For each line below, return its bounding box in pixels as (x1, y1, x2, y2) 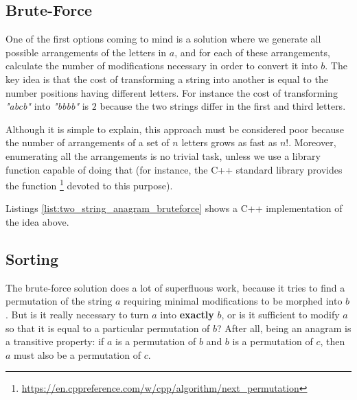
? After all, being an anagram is (217, 320, 352, 335)
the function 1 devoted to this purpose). (5, 176, 173, 192)
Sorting (5, 248, 59, 269)
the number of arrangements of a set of (5, 135, 170, 150)
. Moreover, (288, 135, 336, 150)
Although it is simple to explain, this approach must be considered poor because (5, 121, 344, 136)
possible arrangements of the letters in (5, 45, 167, 59)
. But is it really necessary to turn (5, 307, 149, 321)
